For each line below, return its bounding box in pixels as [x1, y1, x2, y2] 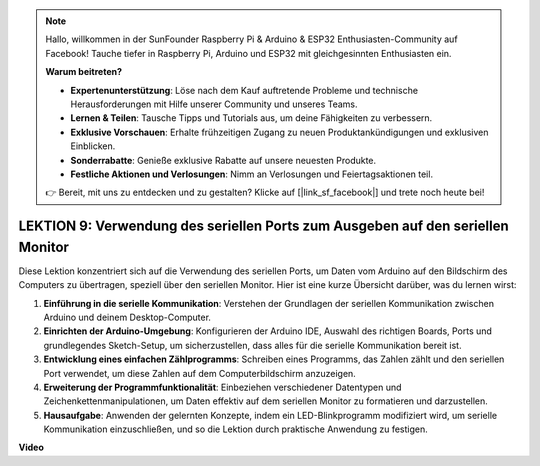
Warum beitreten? [45, 66, 123, 78]
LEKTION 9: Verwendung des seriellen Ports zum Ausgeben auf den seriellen [18, 218, 509, 235]
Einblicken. [70, 140, 116, 152]
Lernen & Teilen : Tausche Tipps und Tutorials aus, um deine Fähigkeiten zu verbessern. [70, 112, 433, 124]
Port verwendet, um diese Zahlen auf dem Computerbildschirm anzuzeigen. [43, 367, 357, 379]
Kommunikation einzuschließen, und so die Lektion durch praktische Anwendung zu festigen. [43, 423, 429, 435]
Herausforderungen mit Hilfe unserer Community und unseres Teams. [70, 98, 359, 110]
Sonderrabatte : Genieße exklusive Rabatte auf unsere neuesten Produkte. [70, 154, 377, 166]
